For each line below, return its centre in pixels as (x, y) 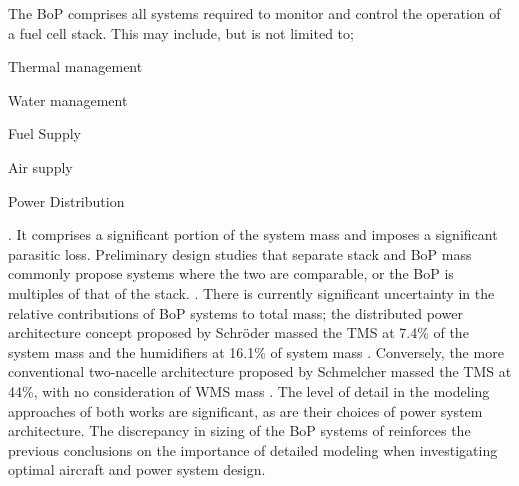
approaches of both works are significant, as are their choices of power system (245, 410)
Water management (68, 99)
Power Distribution (66, 200)
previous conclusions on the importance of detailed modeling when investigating (253, 449)
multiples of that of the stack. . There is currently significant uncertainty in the (251, 292)
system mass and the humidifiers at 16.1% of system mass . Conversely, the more (256, 351)
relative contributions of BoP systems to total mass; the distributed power (235, 312)
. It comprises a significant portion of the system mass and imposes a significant (253, 234)
